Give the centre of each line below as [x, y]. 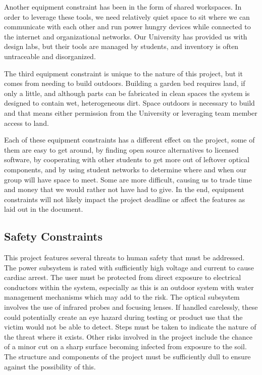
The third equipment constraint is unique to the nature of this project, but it [123, 73]
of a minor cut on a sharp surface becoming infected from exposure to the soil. [125, 346]
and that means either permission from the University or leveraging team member [131, 112]
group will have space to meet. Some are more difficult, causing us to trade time [128, 179]
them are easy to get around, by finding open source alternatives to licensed [121, 149]
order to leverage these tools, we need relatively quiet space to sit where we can [127, 16]
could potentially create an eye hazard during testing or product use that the [123, 317]
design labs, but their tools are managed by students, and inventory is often [121, 46]
